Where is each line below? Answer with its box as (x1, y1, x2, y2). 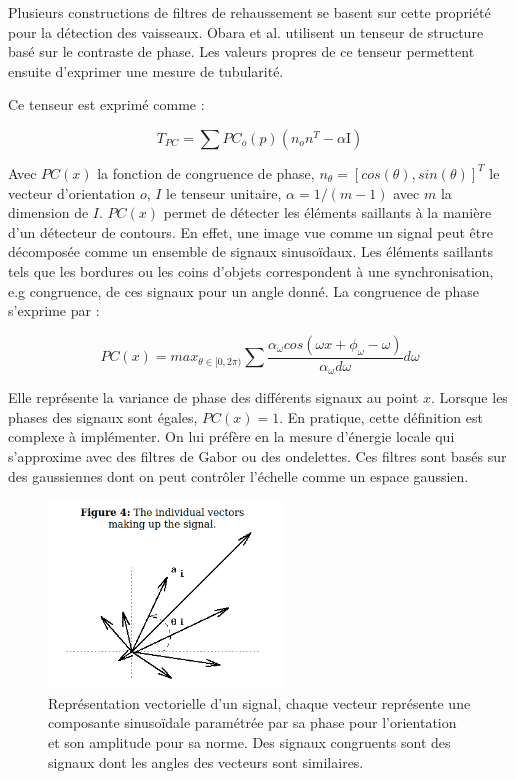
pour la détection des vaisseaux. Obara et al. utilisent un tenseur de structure (8, 21, 484, 42)
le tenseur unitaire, (166, 182, 282, 203)
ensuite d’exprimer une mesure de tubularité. (8, 60, 284, 81)
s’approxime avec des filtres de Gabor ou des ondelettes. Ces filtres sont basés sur (8, 445, 507, 466)
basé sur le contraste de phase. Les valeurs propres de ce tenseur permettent (8, 41, 475, 62)
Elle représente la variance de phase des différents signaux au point (8, 387, 419, 408)
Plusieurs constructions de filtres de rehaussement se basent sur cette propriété (8, 2, 491, 22)
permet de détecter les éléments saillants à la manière (163, 202, 492, 223)
